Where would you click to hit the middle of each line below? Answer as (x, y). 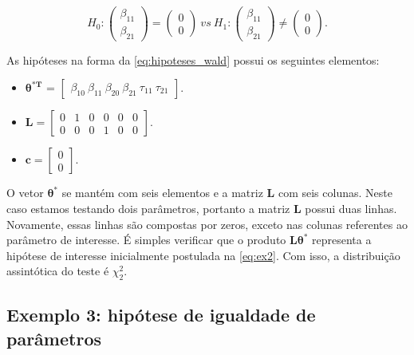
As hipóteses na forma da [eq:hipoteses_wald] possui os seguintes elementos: (193, 59)
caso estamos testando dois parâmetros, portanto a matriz (148, 208)
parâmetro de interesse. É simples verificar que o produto (146, 240)
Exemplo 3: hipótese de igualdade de (161, 315)
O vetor (25, 193)
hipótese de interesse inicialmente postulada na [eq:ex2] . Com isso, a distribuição (203, 255)
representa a (342, 240)
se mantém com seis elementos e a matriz (162, 193)
